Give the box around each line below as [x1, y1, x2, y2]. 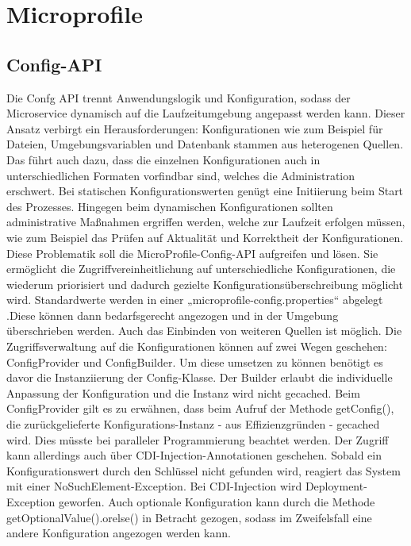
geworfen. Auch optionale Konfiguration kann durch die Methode [58, 494, 375, 510]
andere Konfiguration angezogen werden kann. [6, 525, 231, 541]
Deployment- [305, 478, 367, 494]
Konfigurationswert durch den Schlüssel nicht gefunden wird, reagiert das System [6, 462, 401, 479]
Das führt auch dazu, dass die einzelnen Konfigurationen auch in [6, 151, 321, 167]
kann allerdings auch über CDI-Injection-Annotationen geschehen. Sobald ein [6, 447, 382, 463]
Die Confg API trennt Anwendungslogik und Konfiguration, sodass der [6, 89, 351, 106]
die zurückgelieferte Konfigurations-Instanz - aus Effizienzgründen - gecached [6, 416, 380, 433]
